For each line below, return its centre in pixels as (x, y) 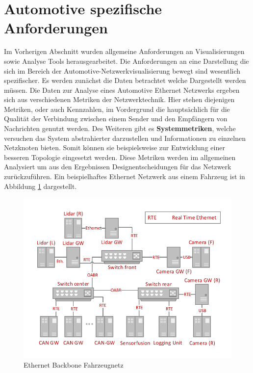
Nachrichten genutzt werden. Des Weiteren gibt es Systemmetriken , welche (120, 128)
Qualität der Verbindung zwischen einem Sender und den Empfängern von (116, 119)
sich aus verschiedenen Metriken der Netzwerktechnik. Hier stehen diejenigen (119, 99)
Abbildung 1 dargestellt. (40, 186)
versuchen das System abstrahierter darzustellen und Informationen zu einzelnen (125, 138)
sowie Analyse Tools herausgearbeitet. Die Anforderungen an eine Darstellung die (126, 61)
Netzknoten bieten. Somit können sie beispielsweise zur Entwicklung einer (114, 147)
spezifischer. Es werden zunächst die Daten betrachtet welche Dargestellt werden (125, 80)
